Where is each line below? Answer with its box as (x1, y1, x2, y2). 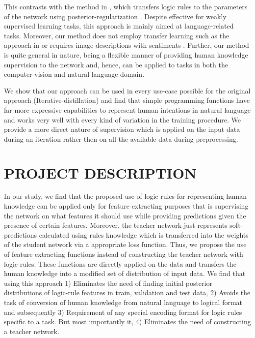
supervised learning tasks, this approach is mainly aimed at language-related (4, 21, 234, 31)
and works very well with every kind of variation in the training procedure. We (4, 114, 241, 124)
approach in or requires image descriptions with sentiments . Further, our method (4, 40, 249, 50)
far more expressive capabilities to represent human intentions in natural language (4, 104, 251, 115)
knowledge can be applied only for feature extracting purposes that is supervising (4, 201, 249, 211)
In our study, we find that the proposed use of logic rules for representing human (4, 191, 247, 201)
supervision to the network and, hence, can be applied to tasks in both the (4, 59, 228, 69)
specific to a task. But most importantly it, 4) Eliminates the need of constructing (4, 316, 251, 327)
